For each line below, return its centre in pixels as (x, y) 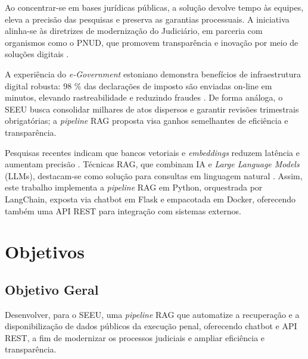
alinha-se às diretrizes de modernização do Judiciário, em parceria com (134, 31)
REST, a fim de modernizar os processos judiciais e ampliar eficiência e (135, 337)
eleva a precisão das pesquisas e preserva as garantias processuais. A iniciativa (147, 19)
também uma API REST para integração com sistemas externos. (123, 210)
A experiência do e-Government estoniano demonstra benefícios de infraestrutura (153, 74)
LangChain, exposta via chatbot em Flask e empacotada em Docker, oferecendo (150, 199)
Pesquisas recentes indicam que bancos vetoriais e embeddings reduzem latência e (152, 152)
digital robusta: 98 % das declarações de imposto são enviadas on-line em (139, 85)
